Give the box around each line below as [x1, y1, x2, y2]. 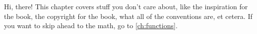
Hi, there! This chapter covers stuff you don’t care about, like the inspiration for [4, 1, 248, 11]
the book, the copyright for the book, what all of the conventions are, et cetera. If [4, 11, 253, 21]
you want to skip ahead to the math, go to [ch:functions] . [4, 20, 178, 31]
